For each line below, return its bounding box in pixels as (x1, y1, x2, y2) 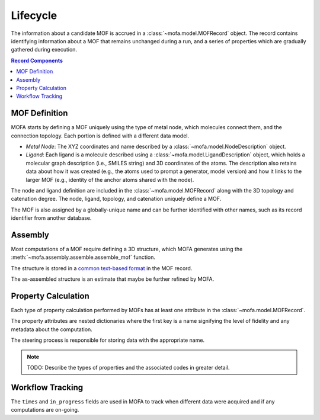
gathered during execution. (11, 46, 77, 53)
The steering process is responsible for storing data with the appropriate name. (11, 336, 204, 344)
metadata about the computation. (11, 326, 93, 333)
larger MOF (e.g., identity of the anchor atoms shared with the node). (25, 176, 194, 183)
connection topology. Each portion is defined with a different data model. (11, 132, 190, 139)
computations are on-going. (11, 406, 79, 413)
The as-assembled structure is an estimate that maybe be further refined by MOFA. (11, 275, 215, 283)
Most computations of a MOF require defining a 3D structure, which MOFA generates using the (11, 246, 243, 252)
